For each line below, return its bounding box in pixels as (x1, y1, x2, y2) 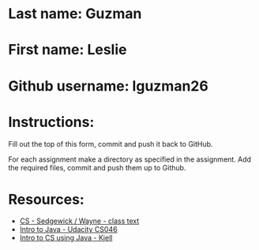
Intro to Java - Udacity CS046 (19, 225, 118, 234)
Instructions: (8, 113, 95, 131)
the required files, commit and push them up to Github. (8, 162, 186, 172)
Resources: (8, 190, 84, 208)
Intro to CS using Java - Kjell (19, 233, 113, 243)
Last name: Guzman (8, 5, 142, 23)
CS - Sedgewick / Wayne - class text (19, 216, 140, 226)
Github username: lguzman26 (8, 76, 209, 95)
